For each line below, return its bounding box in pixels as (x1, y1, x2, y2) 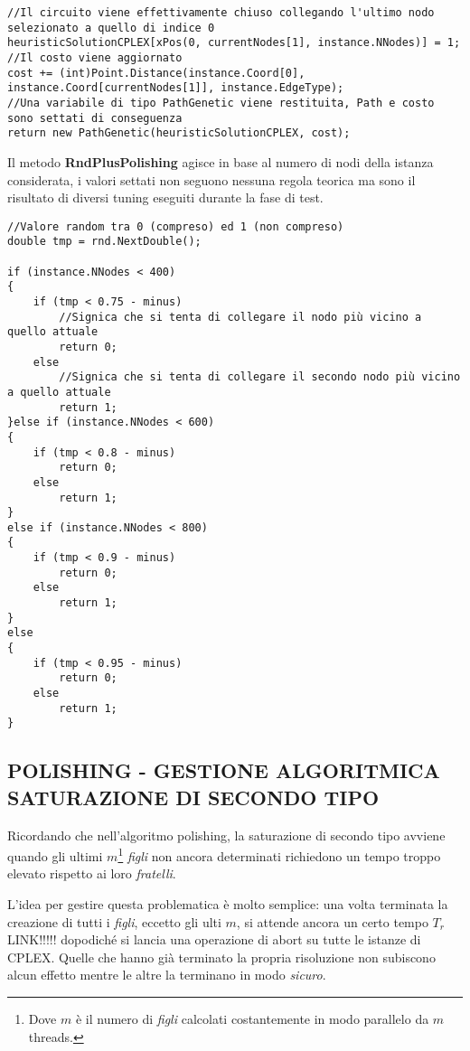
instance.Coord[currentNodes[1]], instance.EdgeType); (7, 81, 344, 95)
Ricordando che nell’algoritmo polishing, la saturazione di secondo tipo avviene (7, 825, 446, 844)
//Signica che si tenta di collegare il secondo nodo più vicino (59, 371, 461, 384)
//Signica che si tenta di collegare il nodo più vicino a (59, 310, 422, 324)
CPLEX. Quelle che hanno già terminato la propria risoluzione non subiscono (7, 947, 436, 966)
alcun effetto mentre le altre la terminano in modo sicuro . (7, 965, 326, 984)
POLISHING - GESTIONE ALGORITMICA (7, 756, 440, 784)
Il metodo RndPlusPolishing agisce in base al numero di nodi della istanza (7, 152, 434, 171)
